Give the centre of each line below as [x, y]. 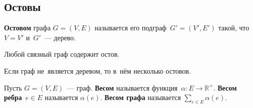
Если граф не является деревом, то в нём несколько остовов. [97, 70]
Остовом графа [27, 28]
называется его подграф [130, 28]
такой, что [234, 28]
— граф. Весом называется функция [122, 87]
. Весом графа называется [140, 97]
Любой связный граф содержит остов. [62, 54]
